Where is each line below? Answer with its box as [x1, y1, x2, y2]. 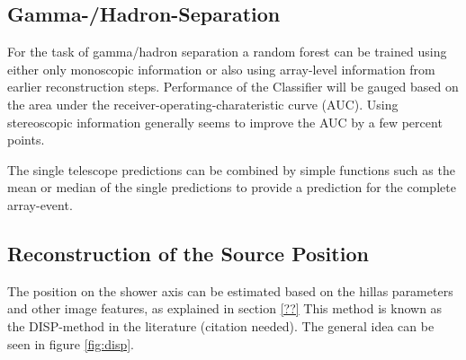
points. [7, 130, 45, 149]
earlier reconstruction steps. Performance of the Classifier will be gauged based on [7, 77, 459, 96]
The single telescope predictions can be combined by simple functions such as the [7, 160, 455, 179]
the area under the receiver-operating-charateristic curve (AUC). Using [7, 94, 399, 113]
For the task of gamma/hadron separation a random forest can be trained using [7, 42, 447, 61]
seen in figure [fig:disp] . [7, 334, 135, 353]
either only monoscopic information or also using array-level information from [7, 59, 435, 78]
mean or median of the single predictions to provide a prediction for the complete [7, 178, 456, 197]
